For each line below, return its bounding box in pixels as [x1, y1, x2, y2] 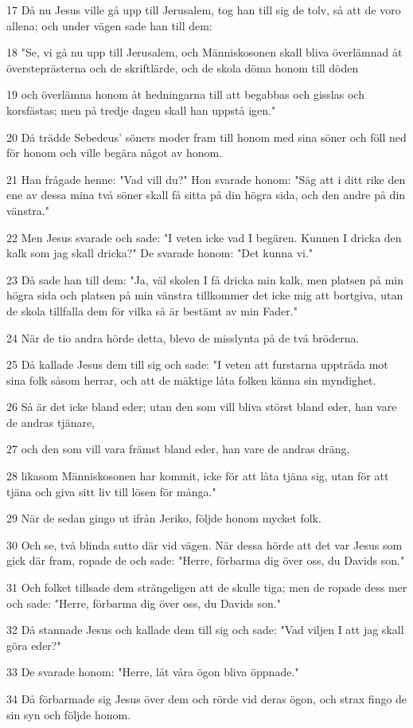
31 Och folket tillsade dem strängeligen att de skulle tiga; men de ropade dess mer [6, 579, 407, 596]
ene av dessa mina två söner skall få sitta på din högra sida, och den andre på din [6, 186, 406, 203]
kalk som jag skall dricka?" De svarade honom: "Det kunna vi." [6, 245, 314, 261]
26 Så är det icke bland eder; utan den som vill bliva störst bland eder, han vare [6, 398, 397, 415]
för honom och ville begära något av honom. [6, 144, 223, 161]
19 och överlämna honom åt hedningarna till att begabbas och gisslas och [6, 86, 364, 103]
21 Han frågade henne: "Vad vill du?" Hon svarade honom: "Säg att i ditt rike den [6, 170, 406, 187]
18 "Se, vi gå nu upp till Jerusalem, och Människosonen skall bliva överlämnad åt [6, 44, 403, 61]
